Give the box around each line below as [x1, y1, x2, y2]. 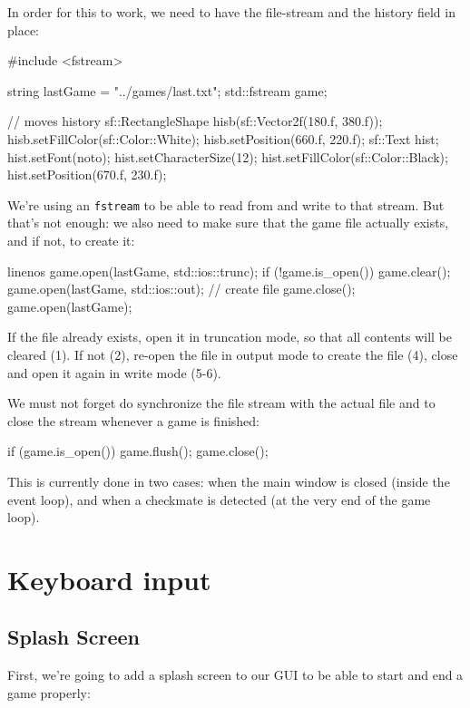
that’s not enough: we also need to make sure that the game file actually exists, [7, 213, 449, 232]
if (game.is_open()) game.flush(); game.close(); [7, 441, 269, 461]
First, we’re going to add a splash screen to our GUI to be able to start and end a [7, 665, 464, 684]
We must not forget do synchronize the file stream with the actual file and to [7, 393, 436, 412]
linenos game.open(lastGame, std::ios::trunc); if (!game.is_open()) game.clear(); [7, 261, 451, 280]
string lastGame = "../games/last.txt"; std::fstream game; [7, 81, 328, 100]
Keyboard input [7, 560, 211, 597]
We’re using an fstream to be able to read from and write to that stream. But [7, 195, 445, 214]
